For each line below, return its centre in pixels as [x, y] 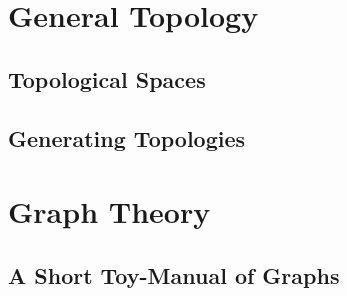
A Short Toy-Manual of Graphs [174, 274]
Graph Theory [109, 211]
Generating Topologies [127, 137]
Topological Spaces [107, 78]
